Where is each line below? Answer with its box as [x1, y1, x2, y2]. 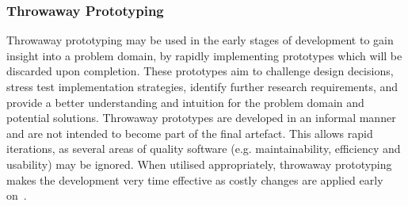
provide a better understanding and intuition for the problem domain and [6, 93, 364, 110]
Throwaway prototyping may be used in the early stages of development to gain [6, 32, 394, 48]
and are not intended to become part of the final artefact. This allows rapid [6, 124, 373, 141]
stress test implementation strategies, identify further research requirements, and [6, 78, 398, 94]
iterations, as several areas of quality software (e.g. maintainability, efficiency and [6, 140, 401, 157]
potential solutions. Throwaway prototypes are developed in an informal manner [6, 109, 396, 126]
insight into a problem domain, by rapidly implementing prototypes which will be [6, 47, 402, 63]
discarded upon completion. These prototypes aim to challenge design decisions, [6, 63, 394, 79]
